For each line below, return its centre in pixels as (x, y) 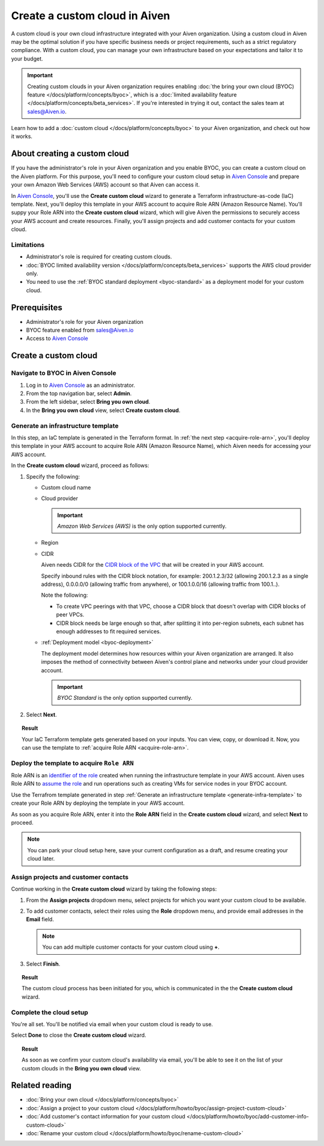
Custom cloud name (66, 487)
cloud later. (41, 859)
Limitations (28, 245)
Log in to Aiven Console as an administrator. (80, 385)
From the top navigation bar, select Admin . (79, 393)
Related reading (41, 1085)
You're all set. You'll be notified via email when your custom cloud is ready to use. (112, 1024)
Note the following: (64, 595)
